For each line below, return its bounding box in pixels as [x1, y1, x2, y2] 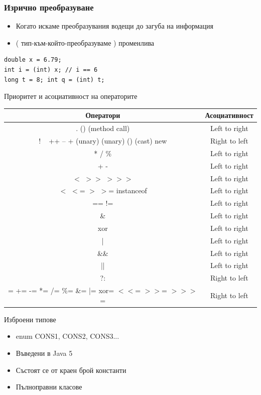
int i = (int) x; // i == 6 [4, 66, 98, 73]
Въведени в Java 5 [16, 347, 73, 358]
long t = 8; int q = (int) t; [4, 76, 105, 83]
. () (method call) [76, 123, 130, 134]
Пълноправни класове [16, 381, 82, 392]
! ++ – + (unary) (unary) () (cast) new [39, 135, 167, 146]
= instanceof [108, 185, 147, 196]
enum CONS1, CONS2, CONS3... [16, 331, 119, 341]
